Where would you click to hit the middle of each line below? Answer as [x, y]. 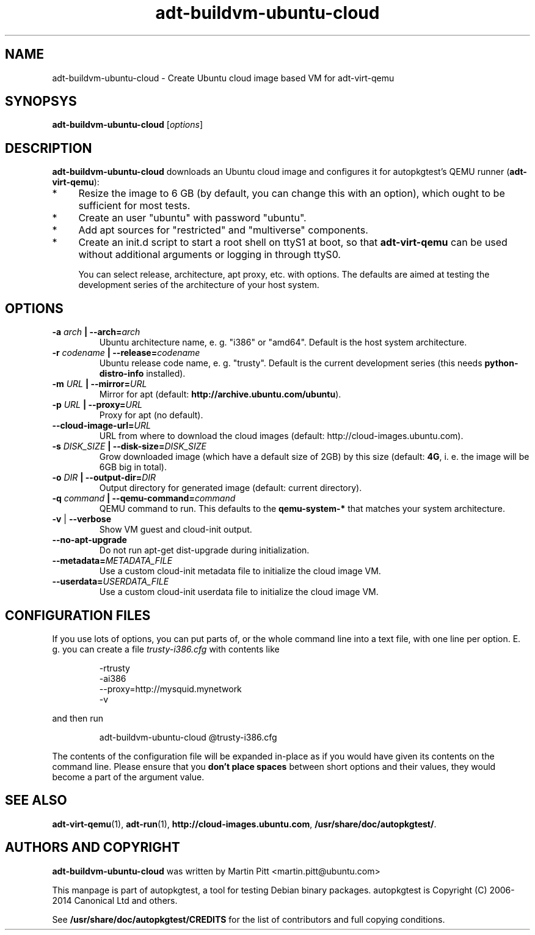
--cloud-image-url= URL [101, 426]
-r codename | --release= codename [126, 353]
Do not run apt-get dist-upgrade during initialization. [204, 550]
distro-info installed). [142, 374]
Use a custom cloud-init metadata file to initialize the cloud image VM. [240, 571]
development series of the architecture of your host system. [199, 285]
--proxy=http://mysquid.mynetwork [170, 689]
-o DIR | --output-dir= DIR [104, 478]
